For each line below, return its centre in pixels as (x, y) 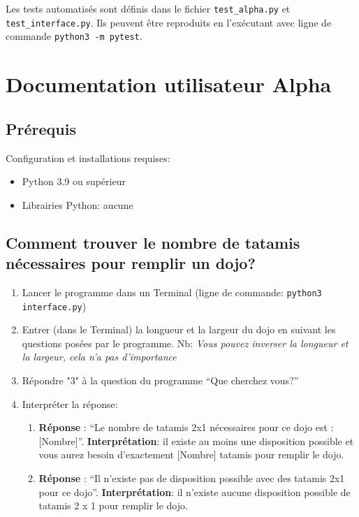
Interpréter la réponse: (70, 403)
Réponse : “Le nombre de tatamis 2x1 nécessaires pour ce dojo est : (186, 427)
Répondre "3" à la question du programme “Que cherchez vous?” (160, 380)
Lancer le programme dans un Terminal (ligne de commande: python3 (172, 292)
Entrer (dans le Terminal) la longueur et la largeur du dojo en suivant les (179, 329)
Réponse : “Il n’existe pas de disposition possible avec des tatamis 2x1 (192, 478)
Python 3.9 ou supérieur (74, 181)
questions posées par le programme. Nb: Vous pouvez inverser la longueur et (185, 343)
